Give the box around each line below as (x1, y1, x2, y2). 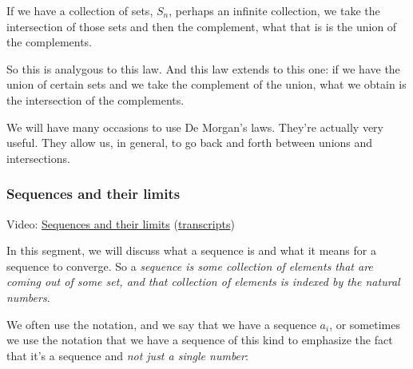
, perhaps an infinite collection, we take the (169, 2, 380, 18)
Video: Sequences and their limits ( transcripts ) (6, 215, 235, 232)
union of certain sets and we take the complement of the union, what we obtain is (6, 76, 407, 93)
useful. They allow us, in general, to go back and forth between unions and (6, 134, 373, 151)
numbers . (6, 288, 50, 305)
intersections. (6, 149, 70, 166)
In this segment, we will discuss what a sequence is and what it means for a (6, 242, 376, 259)
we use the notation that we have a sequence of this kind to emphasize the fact (6, 331, 393, 348)
